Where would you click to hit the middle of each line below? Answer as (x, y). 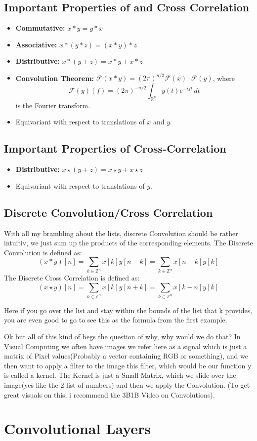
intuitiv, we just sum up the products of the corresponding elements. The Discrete (128, 243)
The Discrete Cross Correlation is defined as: (72, 278)
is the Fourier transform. (53, 105)
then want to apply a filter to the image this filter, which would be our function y (128, 365)
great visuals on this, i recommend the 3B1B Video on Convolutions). (109, 394)
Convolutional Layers (78, 428)
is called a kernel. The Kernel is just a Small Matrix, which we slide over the (120, 375)
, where (224, 78)
